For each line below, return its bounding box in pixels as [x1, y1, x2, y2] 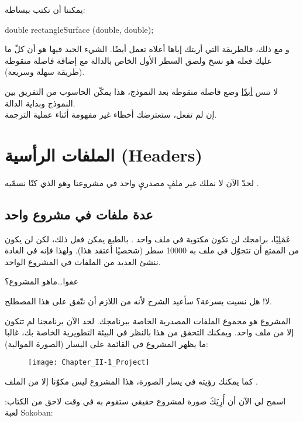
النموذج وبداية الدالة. [5, 97, 75, 109]
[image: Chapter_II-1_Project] [28, 358, 150, 367]
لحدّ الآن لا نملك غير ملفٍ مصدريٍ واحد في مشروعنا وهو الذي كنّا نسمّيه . [5, 176, 259, 188]
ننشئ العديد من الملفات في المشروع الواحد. [5, 255, 161, 267]
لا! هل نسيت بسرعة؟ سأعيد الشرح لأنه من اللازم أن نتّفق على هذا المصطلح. [5, 295, 272, 307]
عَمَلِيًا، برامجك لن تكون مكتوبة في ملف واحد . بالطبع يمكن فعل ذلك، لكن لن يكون [5, 232, 291, 245]
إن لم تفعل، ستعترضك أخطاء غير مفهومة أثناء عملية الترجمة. [5, 108, 217, 121]
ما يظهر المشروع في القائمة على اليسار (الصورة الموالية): [5, 337, 208, 349]
